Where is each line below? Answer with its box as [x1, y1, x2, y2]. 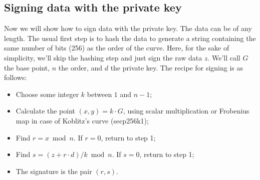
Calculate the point [16, 105, 76, 116]
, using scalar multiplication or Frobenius [123, 105, 249, 116]
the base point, [4, 62, 50, 72]
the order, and [58, 62, 103, 72]
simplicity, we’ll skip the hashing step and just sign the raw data [4, 52, 202, 62]
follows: [4, 72, 27, 82]
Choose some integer [16, 88, 79, 99]
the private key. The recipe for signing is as [110, 62, 243, 72]
